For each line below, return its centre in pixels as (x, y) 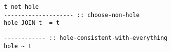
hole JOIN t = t (32, 23)
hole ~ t (18, 46)
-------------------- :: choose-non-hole (72, 15)
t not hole (21, 7)
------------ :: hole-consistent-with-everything (86, 38)
